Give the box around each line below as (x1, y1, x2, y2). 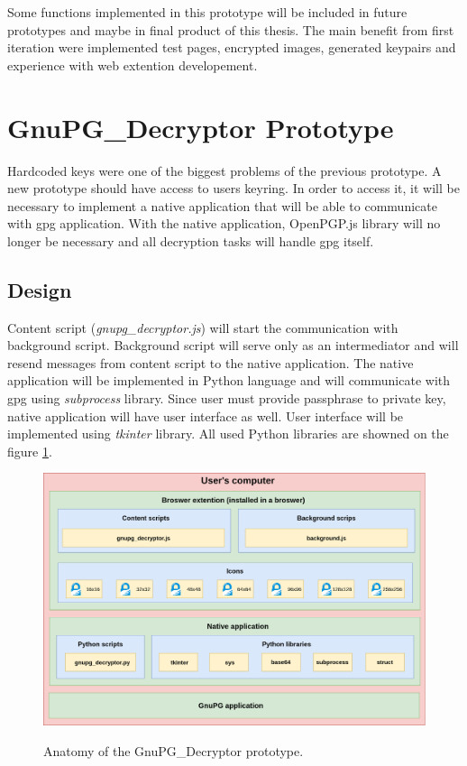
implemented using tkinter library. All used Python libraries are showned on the (7, 424, 449, 443)
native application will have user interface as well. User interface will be (7, 406, 404, 425)
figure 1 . (7, 441, 52, 460)
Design (7, 275, 72, 303)
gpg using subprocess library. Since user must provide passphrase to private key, (7, 389, 446, 408)
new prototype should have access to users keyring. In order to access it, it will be (7, 179, 460, 198)
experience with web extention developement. (7, 55, 258, 74)
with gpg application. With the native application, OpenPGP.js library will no (7, 214, 441, 233)
